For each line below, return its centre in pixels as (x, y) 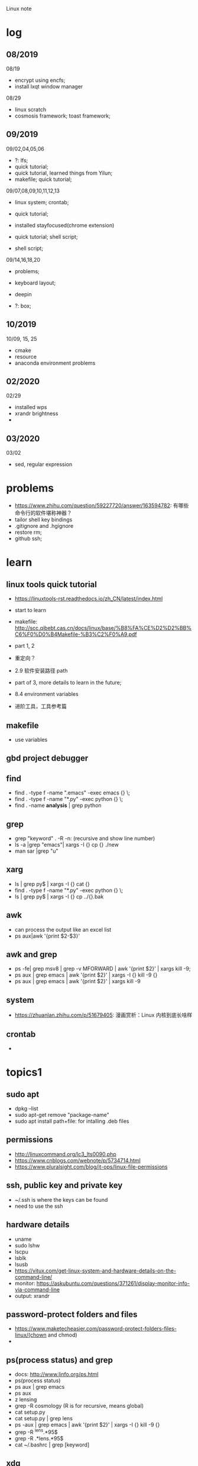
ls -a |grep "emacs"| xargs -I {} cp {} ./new (67, 845)
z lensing (26, 1399)
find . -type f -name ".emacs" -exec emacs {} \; (72, 793)
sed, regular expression (43, 464)
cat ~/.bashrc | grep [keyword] (52, 1445)
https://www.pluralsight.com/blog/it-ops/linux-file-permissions (91, 1167)
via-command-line (37, 1289)
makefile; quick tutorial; (43, 179)
